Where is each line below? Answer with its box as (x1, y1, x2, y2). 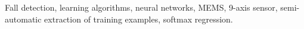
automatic (5, 12, 42, 25)
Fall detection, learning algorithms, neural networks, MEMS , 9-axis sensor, (5, 1, 278, 13)
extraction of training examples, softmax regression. (44, 12, 233, 25)
